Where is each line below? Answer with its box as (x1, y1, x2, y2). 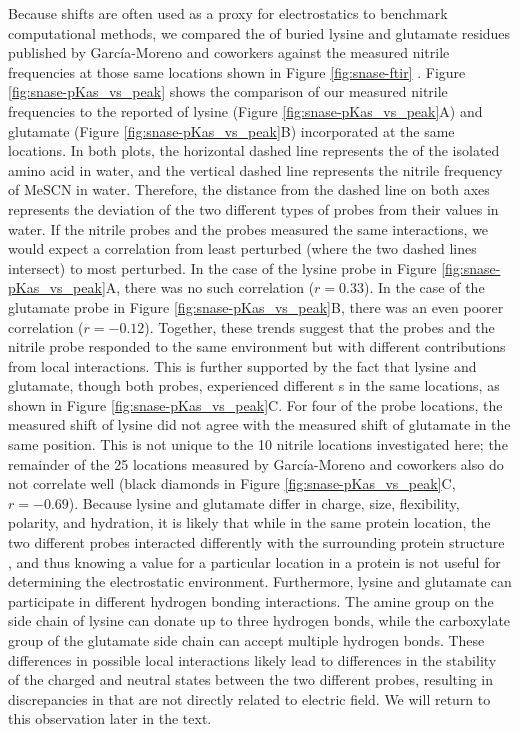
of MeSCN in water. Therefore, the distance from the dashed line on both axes (8, 179, 490, 200)
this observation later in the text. (8, 708, 212, 729)
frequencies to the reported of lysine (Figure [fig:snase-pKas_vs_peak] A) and (8, 100, 483, 121)
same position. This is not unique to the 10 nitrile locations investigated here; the (8, 434, 508, 455)
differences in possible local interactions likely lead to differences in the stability (8, 649, 497, 670)
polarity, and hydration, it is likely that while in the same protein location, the (8, 512, 491, 533)
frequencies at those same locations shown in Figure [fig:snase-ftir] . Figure (8, 61, 466, 82)
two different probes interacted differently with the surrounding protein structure (8, 532, 505, 553)
